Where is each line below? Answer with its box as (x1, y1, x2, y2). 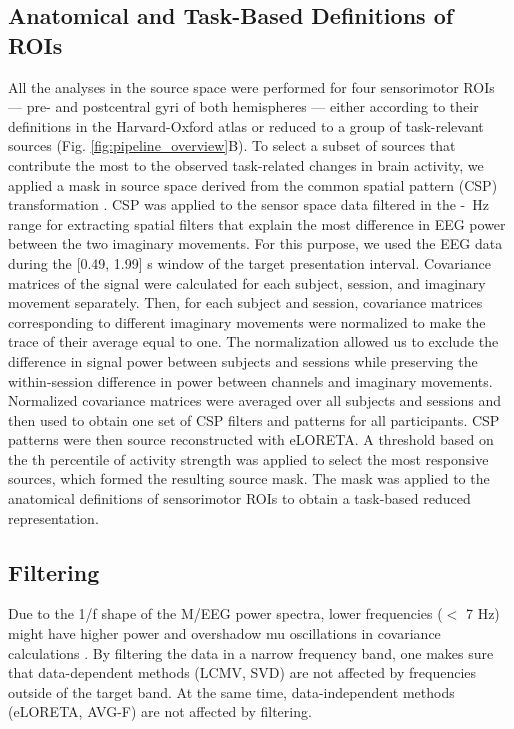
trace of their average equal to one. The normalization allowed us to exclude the (8, 331, 499, 352)
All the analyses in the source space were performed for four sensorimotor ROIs (8, 76, 495, 97)
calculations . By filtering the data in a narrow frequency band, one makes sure (8, 642, 494, 663)
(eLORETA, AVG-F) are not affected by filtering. (8, 701, 312, 722)
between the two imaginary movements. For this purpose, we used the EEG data (8, 233, 503, 254)
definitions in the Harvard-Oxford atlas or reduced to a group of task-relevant (8, 115, 484, 136)
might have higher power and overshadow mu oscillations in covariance (8, 623, 441, 644)
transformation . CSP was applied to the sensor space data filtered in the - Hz (8, 194, 489, 215)
